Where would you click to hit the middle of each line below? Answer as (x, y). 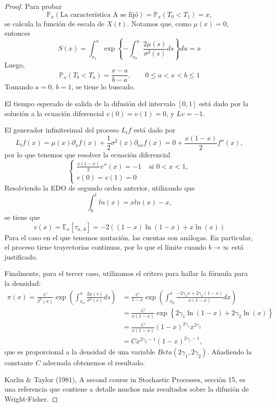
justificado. (21, 256)
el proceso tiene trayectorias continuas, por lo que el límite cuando (105, 247)
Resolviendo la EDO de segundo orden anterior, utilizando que (100, 188)
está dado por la (224, 103)
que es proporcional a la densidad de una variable (80, 352)
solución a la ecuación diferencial (54, 113)
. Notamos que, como (159, 23)
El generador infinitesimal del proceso (62, 130)
